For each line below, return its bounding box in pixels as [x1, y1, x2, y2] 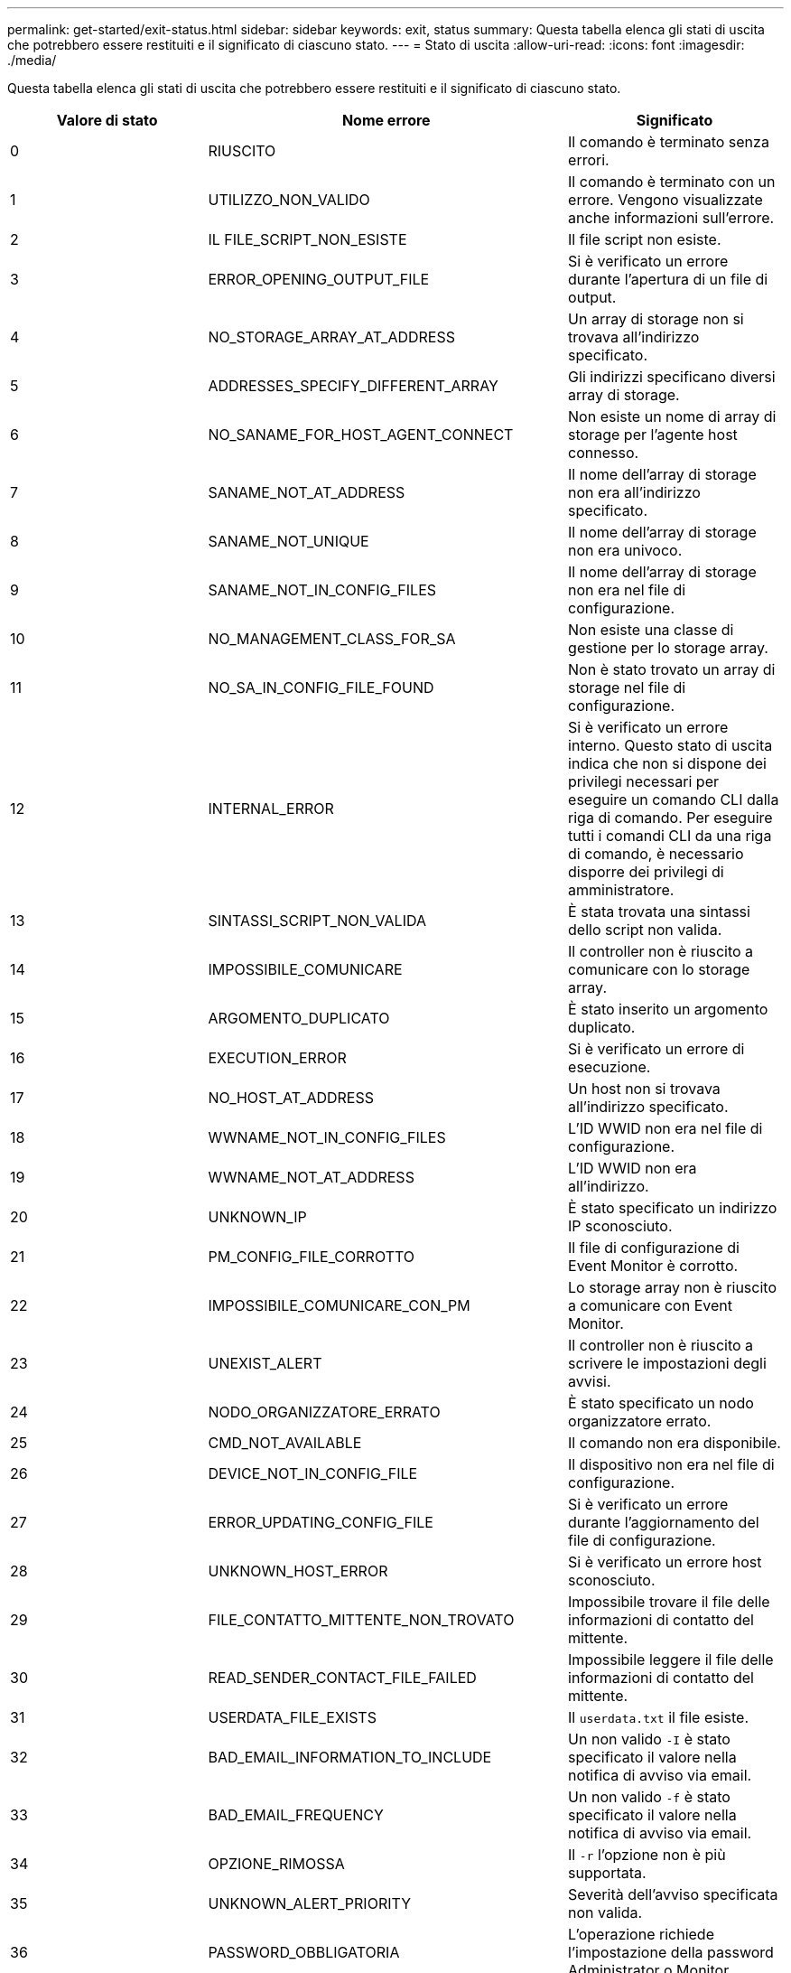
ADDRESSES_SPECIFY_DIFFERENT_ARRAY [208, 377, 498, 395]
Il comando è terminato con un [568, 173, 776, 191]
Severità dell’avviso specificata [568, 1885, 778, 1903]
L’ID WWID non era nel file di [568, 1119, 763, 1137]
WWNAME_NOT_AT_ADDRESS [208, 1168, 414, 1186]
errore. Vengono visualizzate [568, 191, 763, 209]
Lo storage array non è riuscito [568, 1278, 777, 1296]
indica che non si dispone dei [568, 754, 767, 772]
